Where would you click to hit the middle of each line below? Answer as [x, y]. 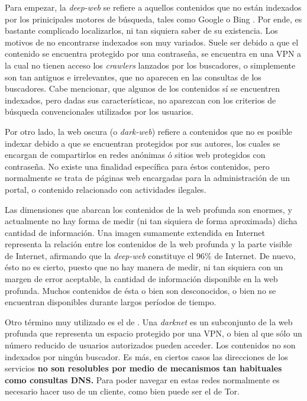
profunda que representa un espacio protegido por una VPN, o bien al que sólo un [153, 333]
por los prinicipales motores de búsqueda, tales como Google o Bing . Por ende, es [153, 19]
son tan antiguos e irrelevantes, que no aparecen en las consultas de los [133, 77]
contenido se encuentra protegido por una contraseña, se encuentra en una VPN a [153, 54]
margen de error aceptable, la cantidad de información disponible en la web [141, 279]
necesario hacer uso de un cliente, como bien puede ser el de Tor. [122, 391]
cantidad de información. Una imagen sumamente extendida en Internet [135, 232]
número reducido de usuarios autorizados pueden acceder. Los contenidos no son [150, 345]
